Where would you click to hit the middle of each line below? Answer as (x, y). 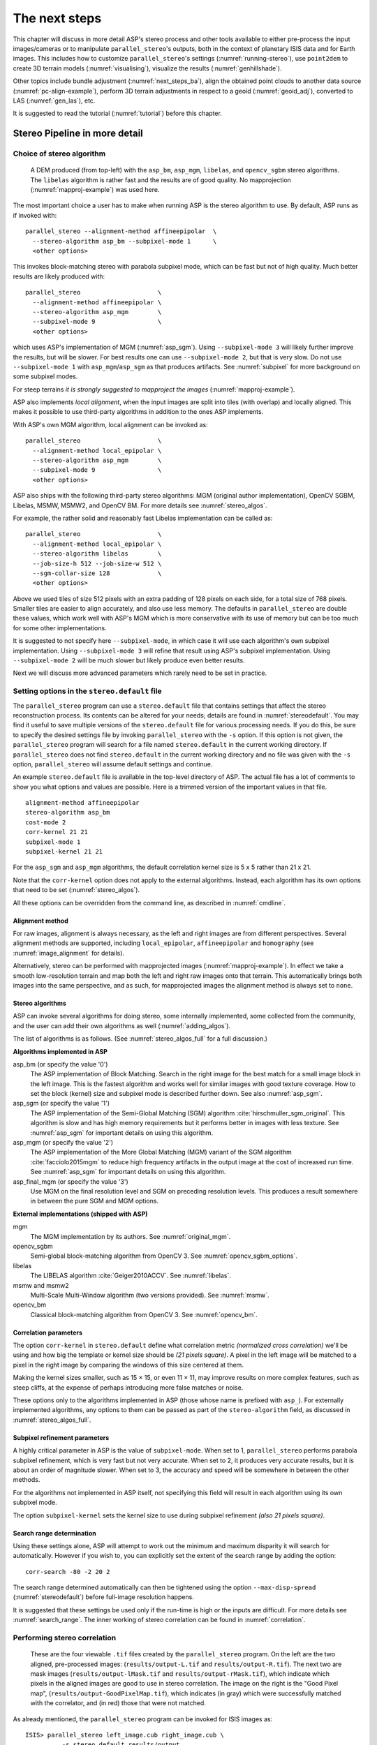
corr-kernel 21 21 (57, 832)
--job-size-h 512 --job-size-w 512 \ (97, 563)
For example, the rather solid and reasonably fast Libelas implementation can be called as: (143, 518)
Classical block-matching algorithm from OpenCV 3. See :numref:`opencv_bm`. (144, 1314)
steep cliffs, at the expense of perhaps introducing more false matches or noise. (128, 1387)
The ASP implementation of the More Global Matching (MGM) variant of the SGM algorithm (161, 1152)
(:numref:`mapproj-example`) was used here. (95, 190)
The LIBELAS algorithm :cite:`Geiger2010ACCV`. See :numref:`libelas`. (131, 1276)
